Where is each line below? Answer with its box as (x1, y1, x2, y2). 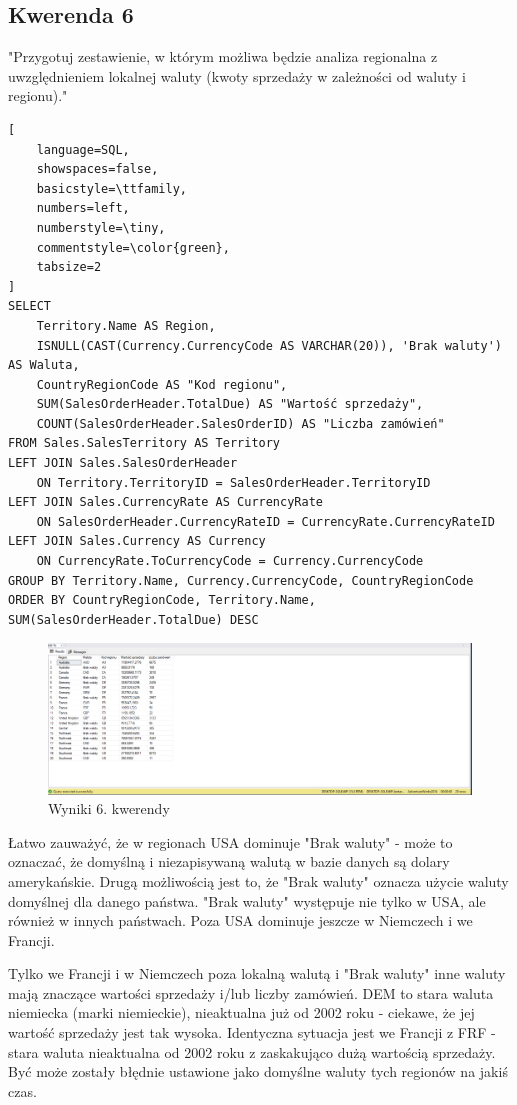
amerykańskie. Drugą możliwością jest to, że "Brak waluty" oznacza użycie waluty (8, 870, 509, 891)
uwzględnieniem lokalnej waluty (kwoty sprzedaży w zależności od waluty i (8, 65, 466, 86)
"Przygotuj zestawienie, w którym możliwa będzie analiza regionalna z (8, 46, 438, 67)
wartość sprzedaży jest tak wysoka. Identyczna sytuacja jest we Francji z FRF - (8, 1022, 496, 1043)
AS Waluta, (8, 358, 80, 373)
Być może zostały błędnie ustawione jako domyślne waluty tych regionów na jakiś (8, 1061, 508, 1082)
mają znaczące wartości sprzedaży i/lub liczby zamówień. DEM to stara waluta (8, 982, 494, 1003)
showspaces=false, (36, 162, 159, 177)
